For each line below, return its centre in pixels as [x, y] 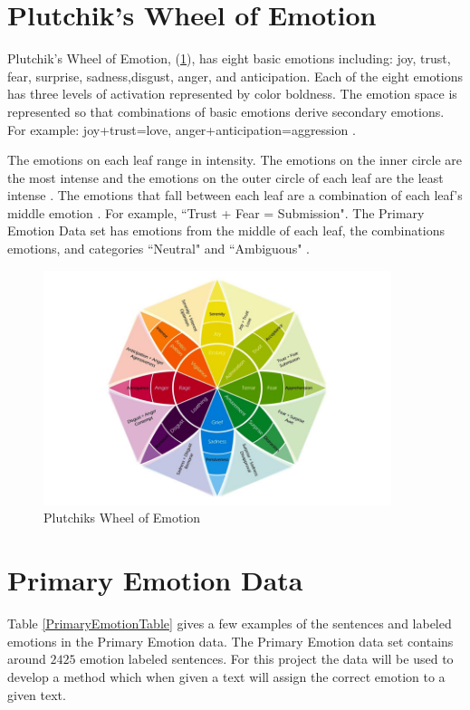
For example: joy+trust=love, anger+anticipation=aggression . [182, 129]
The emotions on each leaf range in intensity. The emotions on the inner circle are [235, 160]
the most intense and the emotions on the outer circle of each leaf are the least [225, 177]
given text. [37, 694]
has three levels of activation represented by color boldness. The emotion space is [232, 94]
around [27, 659]
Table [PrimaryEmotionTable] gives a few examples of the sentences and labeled [230, 624]
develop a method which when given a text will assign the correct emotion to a [226, 676]
